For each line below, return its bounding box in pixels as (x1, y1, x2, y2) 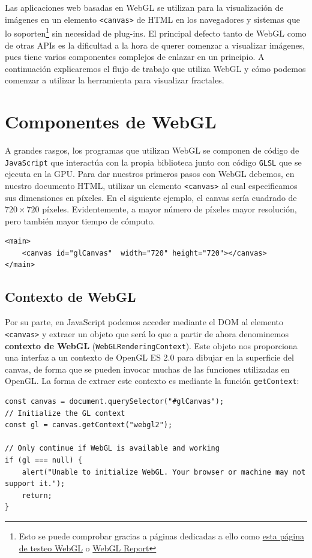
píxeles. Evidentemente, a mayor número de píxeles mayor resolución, (42, 203, 297, 215)
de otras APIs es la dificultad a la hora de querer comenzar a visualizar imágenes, (5, 38, 305, 51)
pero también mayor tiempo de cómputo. (5, 214, 155, 227)
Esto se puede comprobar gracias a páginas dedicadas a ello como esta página (19, 529, 304, 542)
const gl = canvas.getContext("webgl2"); (5, 421, 173, 430)
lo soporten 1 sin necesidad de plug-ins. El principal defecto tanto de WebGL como (5, 25, 307, 39)
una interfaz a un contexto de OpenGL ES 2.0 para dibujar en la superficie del (5, 351, 294, 364)
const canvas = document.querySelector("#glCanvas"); (5, 397, 224, 406)
